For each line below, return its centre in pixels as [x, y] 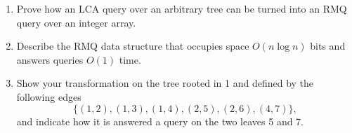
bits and [328, 46]
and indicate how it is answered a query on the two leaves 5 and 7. [160, 121]
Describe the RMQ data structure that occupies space [133, 46]
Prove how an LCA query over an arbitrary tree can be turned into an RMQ [182, 8]
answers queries [50, 59]
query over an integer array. [76, 22]
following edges [49, 96]
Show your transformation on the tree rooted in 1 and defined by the [165, 83]
